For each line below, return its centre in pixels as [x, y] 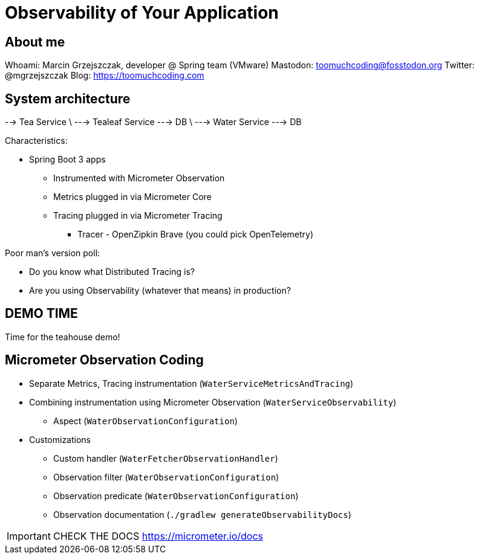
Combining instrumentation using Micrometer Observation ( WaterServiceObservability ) [213, 402]
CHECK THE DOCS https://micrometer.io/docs [158, 536]
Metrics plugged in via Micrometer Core [132, 197]
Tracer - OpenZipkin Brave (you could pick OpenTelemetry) [196, 234]
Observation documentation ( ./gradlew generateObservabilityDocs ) [202, 514]
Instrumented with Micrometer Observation [139, 178]
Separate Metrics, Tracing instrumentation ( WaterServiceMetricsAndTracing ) [191, 383]
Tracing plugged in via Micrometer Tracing [138, 216]
